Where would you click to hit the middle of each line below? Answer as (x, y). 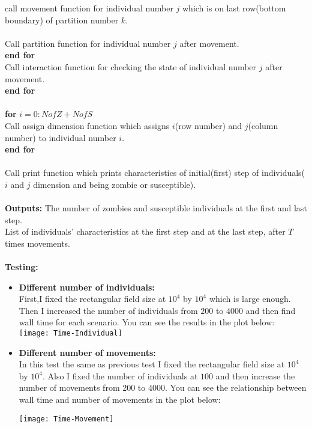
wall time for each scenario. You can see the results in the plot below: (147, 322)
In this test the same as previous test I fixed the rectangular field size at (152, 364)
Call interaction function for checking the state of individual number (131, 66)
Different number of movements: (87, 352)
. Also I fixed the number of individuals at (120, 375)
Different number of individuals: (87, 287)
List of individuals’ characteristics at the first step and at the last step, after (145, 231)
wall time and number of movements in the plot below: (120, 399)
